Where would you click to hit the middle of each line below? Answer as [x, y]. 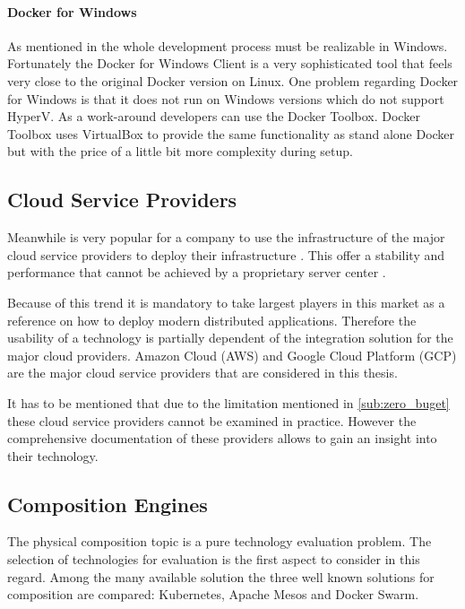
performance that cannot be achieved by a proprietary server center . [197, 272]
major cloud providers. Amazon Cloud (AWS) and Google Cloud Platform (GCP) [232, 355]
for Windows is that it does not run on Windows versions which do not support [226, 98]
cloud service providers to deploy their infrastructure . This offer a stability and [226, 254]
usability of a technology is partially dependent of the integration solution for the [230, 338]
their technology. [53, 455]
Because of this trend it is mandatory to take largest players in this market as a [226, 302]
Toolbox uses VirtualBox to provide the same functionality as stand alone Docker [231, 133]
